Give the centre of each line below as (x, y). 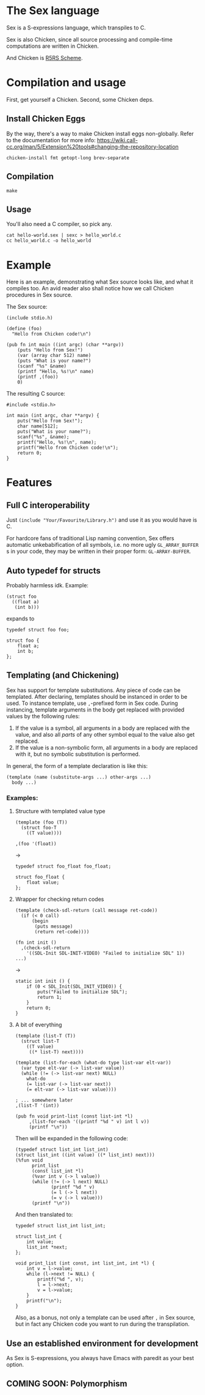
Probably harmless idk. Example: (47, 585)
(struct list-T (40, 1042)
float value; (43, 882)
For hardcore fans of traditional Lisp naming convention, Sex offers (90, 538)
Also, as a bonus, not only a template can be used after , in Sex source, (105, 1318)
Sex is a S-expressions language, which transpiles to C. (76, 28)
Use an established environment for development (102, 1343)
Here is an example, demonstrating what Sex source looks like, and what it (100, 282)
